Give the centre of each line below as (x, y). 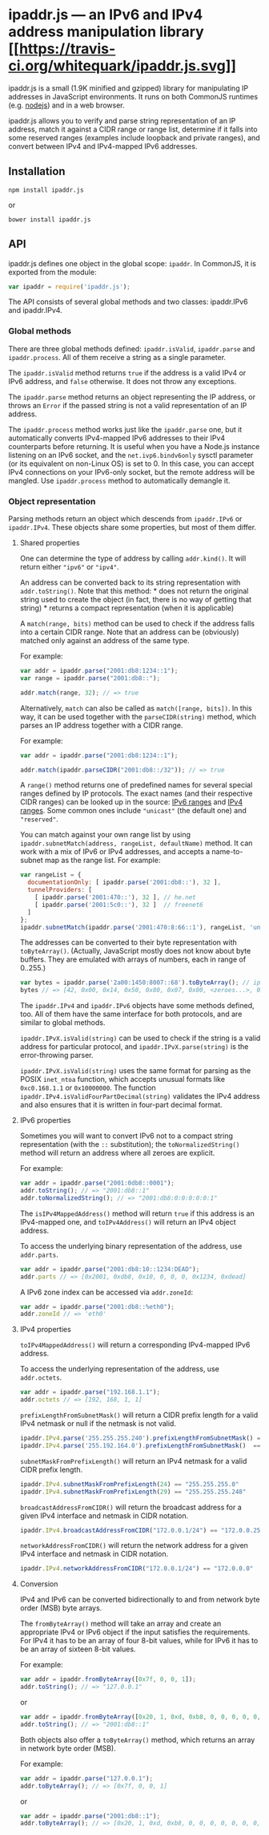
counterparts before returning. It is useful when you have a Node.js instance (134, 446)
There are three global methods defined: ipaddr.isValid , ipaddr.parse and (132, 348)
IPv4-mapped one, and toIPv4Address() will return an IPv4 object (128, 1221)
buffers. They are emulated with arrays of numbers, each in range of (133, 959)
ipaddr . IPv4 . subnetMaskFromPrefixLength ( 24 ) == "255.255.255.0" (129, 1484)
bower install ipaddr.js (50, 219)
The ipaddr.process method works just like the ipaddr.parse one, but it (125, 429)
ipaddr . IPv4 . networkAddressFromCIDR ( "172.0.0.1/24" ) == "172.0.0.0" (137, 1569)
